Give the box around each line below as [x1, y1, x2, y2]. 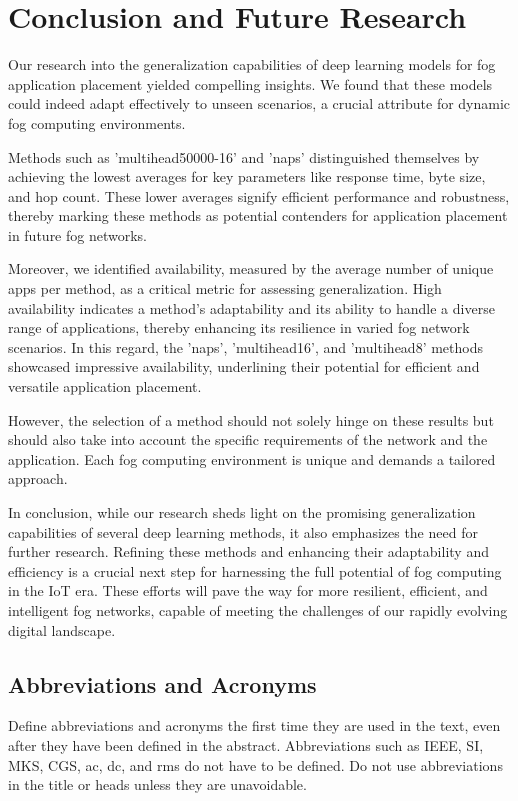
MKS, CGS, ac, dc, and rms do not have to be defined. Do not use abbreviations [8, 754, 503, 775]
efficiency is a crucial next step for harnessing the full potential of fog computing [8, 560, 502, 581]
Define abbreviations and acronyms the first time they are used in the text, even [8, 715, 501, 736]
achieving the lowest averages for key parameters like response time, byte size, [8, 166, 486, 187]
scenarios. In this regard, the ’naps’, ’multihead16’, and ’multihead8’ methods [8, 336, 483, 357]
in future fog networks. [8, 224, 148, 245]
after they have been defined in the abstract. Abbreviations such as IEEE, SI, [8, 734, 484, 755]
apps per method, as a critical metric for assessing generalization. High [8, 278, 442, 299]
